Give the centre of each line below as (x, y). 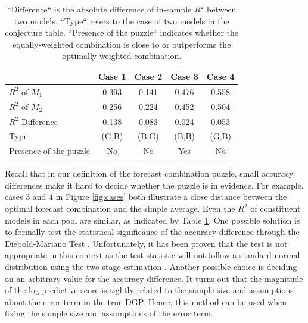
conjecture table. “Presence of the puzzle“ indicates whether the (122, 32)
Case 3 (184, 76)
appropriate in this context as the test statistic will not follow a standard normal (153, 255)
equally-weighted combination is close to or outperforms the (122, 44)
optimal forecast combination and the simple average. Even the (120, 208)
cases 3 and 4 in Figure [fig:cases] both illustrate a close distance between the (146, 197)
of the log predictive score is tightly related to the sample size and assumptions (149, 290)
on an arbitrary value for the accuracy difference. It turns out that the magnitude (154, 278)
